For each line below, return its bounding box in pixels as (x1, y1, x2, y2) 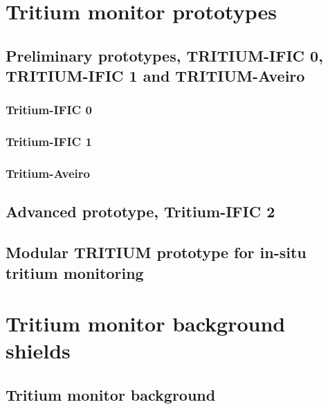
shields (6, 336, 71, 365)
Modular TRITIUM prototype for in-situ (6, 242, 307, 263)
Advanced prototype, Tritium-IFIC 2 (6, 201, 275, 222)
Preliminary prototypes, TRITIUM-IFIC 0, (6, 44, 323, 66)
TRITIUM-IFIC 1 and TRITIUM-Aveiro (6, 65, 305, 87)
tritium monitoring (6, 262, 144, 283)
